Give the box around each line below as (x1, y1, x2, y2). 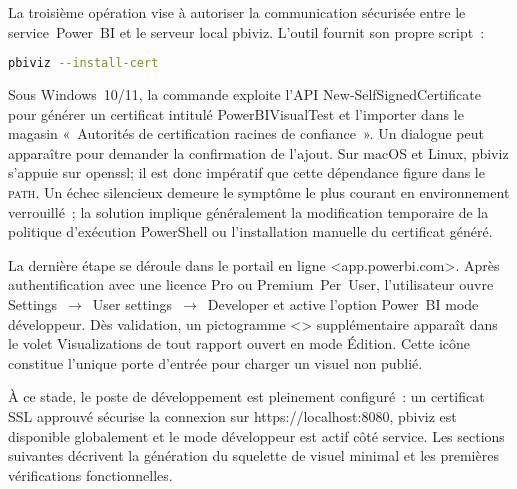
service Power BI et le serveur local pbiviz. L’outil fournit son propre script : (8, 21, 485, 42)
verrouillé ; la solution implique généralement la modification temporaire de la (8, 201, 489, 222)
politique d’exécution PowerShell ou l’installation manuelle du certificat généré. (8, 221, 493, 242)
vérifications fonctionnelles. (8, 464, 173, 485)
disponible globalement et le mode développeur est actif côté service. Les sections (8, 425, 505, 446)
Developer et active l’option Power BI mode (207, 294, 479, 314)
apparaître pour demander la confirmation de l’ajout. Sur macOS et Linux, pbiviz (8, 142, 509, 163)
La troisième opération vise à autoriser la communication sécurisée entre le (8, 2, 466, 22)
